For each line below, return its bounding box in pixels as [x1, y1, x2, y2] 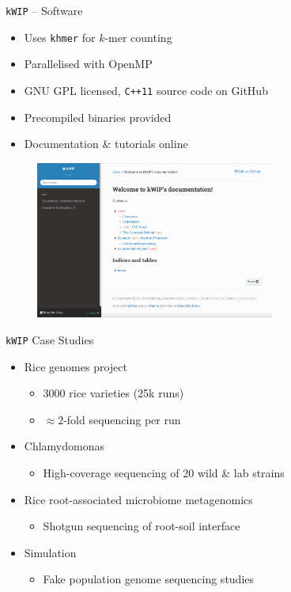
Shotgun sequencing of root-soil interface [43, 518, 240, 534]
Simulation [24, 544, 77, 560]
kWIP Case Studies [6, 331, 94, 347]
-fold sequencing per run [63, 411, 181, 427]
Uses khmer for [24, 28, 96, 45]
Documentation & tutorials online [24, 135, 188, 152]
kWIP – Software [6, 2, 83, 18]
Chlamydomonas [24, 438, 104, 454]
